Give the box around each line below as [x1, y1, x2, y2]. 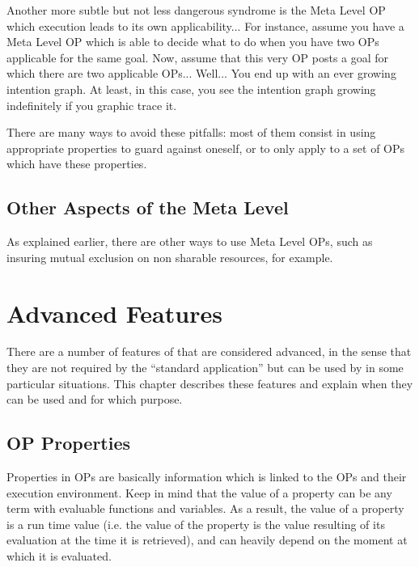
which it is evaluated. [6, 548, 112, 564]
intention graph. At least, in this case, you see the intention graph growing [6, 80, 376, 97]
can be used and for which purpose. [6, 391, 183, 408]
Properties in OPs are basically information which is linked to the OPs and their [6, 468, 407, 485]
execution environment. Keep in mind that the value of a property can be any [6, 484, 392, 501]
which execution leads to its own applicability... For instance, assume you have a [6, 17, 404, 34]
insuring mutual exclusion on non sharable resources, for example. [6, 248, 333, 265]
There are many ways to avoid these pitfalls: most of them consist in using [6, 124, 376, 141]
